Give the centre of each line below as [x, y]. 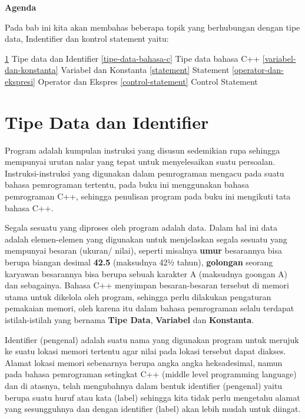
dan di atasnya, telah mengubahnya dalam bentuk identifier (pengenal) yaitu [144, 385]
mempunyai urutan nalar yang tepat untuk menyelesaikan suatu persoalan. [140, 162]
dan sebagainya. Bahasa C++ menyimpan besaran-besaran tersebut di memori [147, 285]
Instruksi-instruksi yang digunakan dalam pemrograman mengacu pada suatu [145, 173]
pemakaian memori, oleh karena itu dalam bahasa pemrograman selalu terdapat [150, 308]
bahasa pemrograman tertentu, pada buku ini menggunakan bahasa [127, 184]
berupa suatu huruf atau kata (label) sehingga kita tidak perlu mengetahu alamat [152, 397]
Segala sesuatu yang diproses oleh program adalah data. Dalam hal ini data [141, 227]
